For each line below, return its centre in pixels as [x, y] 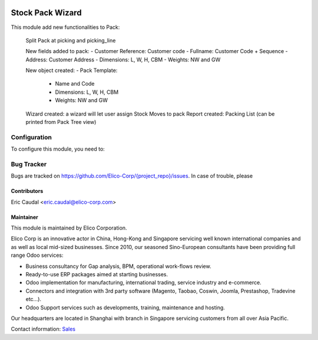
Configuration [32, 137]
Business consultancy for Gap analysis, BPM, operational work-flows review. [118, 266]
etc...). [33, 299]
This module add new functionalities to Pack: [65, 27]
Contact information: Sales [43, 329]
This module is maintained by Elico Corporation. [69, 228]
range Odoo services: [37, 255]
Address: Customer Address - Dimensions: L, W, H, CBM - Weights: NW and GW [123, 60]
